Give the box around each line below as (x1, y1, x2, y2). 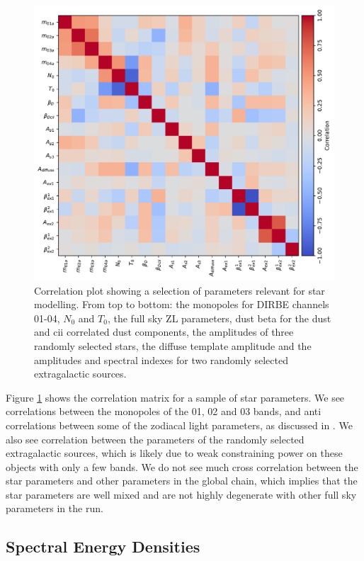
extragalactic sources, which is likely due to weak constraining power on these (6, 446, 343, 460)
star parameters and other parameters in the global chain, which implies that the (6, 473, 358, 488)
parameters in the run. (6, 501, 103, 516)
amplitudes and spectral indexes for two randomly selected (34, 352, 288, 367)
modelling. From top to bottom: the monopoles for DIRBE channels (34, 297, 329, 312)
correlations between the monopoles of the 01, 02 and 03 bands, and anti (6, 404, 322, 419)
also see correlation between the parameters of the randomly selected (6, 431, 305, 446)
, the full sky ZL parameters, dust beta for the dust (107, 310, 331, 325)
